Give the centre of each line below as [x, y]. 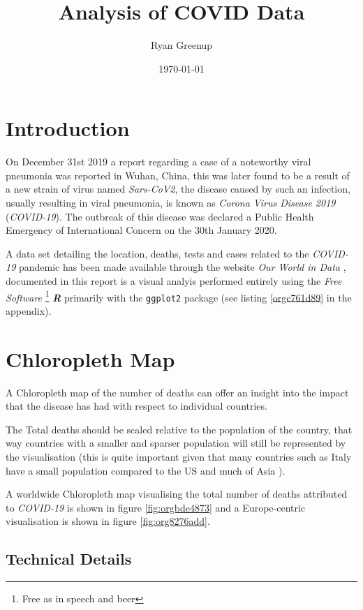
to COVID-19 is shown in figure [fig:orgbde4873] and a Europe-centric [156, 507]
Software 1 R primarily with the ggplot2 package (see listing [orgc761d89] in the [179, 296]
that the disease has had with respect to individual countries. [136, 406]
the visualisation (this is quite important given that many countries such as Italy [179, 456]
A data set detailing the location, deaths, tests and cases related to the [157, 253]
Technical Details [69, 559]
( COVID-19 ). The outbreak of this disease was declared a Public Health [160, 216]
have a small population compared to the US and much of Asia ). [146, 470]
